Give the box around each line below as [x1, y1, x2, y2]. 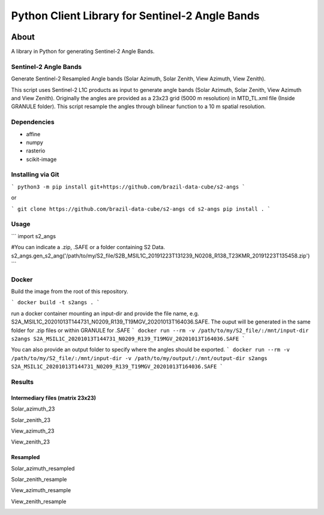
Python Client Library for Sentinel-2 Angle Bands [11, 9, 260, 22]
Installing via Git [11, 170, 59, 179]
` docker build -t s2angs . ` [11, 299, 100, 306]
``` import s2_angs [11, 232, 56, 239]
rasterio [26, 147, 46, 154]
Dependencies [11, 118, 55, 126]
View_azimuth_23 [11, 427, 55, 435]
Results [11, 378, 34, 386]
